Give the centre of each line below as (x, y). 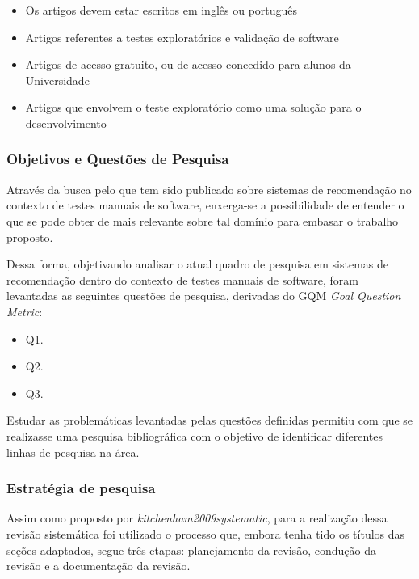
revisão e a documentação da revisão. (98, 566)
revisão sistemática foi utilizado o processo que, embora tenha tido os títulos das (206, 533)
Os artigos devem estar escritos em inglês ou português (161, 10)
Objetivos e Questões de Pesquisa (118, 159)
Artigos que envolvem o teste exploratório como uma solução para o (193, 107)
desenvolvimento (66, 123)
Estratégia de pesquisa (81, 488)
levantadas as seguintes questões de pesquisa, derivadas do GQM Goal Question (204, 296)
